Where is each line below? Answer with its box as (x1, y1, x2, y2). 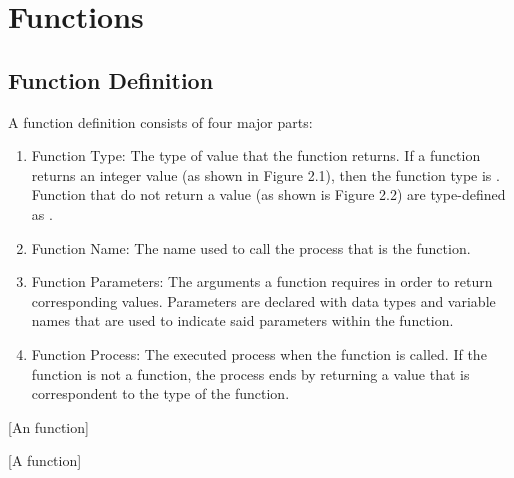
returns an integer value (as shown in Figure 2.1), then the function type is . (31, 164, 500, 185)
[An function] (8, 416, 89, 437)
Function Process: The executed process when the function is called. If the (31, 343, 487, 364)
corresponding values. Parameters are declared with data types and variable (31, 290, 496, 311)
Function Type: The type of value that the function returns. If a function (31, 145, 481, 166)
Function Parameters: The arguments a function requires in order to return (31, 271, 493, 292)
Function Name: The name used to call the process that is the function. (31, 237, 471, 258)
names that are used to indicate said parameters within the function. (31, 310, 454, 331)
